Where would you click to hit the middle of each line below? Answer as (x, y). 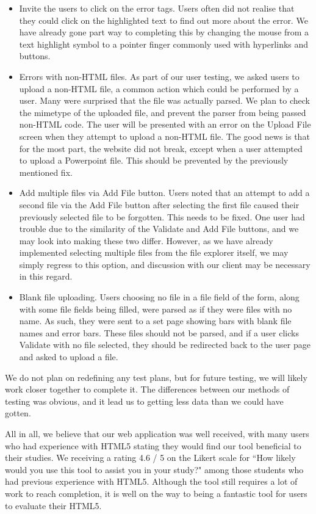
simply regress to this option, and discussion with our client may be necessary (165, 264)
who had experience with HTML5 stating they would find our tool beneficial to (153, 445)
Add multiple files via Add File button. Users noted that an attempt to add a (164, 193)
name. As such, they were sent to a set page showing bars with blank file (155, 321)
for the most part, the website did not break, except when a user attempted (161, 148)
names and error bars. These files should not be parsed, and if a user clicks (159, 332)
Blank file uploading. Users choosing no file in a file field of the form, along (159, 297)
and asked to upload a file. (69, 357)
